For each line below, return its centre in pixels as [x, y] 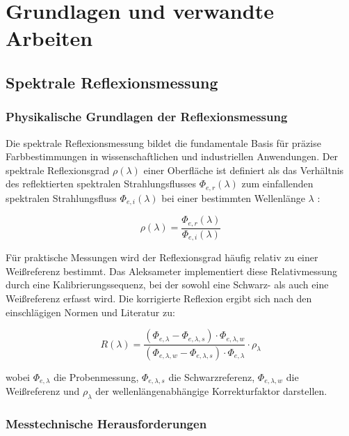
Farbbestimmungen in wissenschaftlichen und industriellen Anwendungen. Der [172, 156]
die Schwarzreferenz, [212, 377]
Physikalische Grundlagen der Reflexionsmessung [147, 117]
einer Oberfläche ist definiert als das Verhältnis [244, 170]
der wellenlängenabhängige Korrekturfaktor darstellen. [211, 391]
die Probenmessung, [96, 377]
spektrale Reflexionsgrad [58, 170]
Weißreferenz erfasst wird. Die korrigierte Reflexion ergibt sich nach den [159, 298]
